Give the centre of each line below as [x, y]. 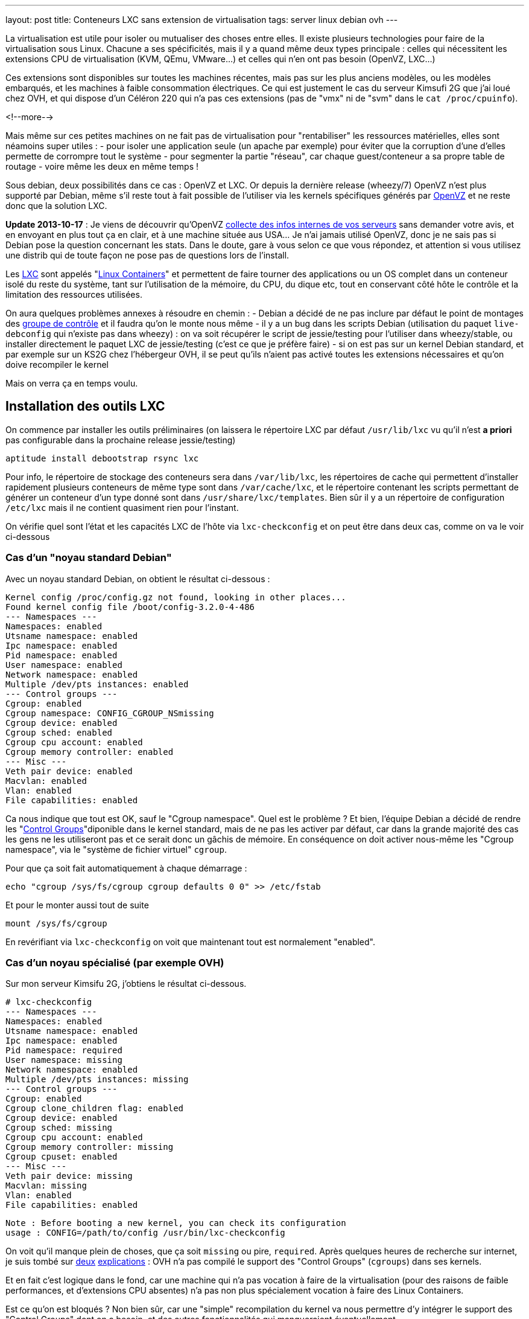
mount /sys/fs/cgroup [56, 923]
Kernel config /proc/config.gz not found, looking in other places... [176, 597]
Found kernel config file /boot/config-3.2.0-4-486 [130, 607]
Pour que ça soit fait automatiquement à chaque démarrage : [126, 868]
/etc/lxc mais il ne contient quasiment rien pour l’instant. [122, 507]
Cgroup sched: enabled [59, 732]
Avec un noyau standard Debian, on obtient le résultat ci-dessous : [138, 579]
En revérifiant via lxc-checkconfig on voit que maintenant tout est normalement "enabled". [190, 942]
